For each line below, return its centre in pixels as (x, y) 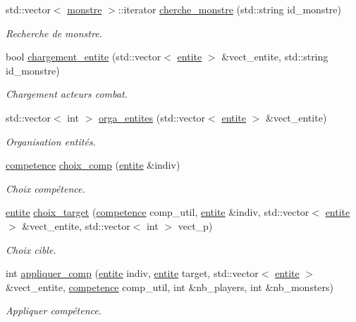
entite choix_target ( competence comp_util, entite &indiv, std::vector (158, 212)
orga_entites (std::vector (152, 117)
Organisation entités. (51, 141)
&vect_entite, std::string (275, 57)
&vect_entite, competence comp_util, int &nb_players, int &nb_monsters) (170, 286)
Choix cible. (31, 249)
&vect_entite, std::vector (76, 225)
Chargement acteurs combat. (67, 94)
